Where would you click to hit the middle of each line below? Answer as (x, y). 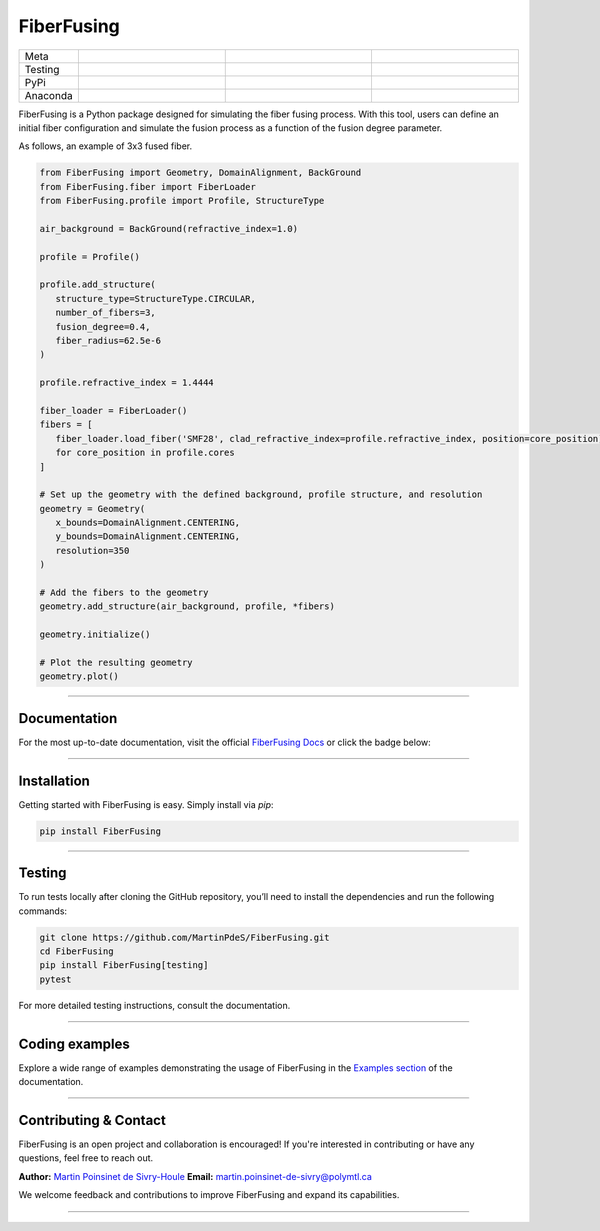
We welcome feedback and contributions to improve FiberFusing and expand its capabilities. (209, 1195)
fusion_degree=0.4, (103, 326)
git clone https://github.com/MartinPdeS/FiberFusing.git (184, 937)
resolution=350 (92, 550)
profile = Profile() (89, 256)
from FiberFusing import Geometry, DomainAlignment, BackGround (200, 173)
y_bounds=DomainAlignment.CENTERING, (147, 536)
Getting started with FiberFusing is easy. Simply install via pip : (146, 804)
